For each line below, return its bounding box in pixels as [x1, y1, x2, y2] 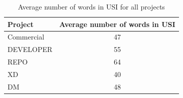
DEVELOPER [8, 44, 53, 54]
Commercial [8, 31, 45, 42]
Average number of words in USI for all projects [18, 1, 165, 11]
